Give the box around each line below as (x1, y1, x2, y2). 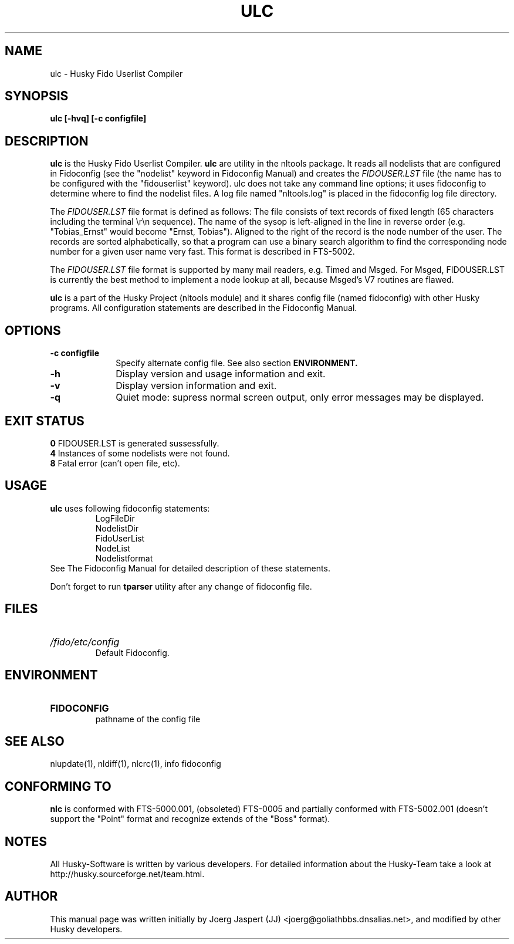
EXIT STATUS (5, 413, 84, 428)
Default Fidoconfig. (95, 647, 170, 658)
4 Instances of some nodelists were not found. (50, 448, 230, 458)
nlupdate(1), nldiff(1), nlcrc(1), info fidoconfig (50, 759, 221, 769)
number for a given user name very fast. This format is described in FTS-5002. (50, 246, 355, 257)
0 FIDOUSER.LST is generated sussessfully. (50, 438, 219, 448)
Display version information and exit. (116, 380, 277, 392)
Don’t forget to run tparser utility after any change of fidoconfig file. (50, 581, 312, 591)
